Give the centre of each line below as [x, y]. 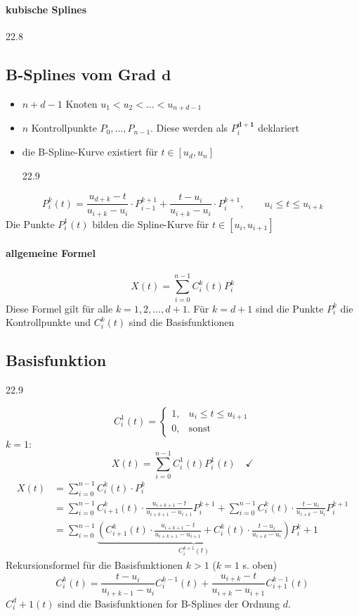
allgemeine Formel [51, 253]
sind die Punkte [290, 308]
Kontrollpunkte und [48, 322]
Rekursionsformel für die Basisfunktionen [94, 565]
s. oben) [260, 565]
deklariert [279, 128]
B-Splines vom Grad [81, 74]
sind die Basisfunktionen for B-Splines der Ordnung [169, 603]
